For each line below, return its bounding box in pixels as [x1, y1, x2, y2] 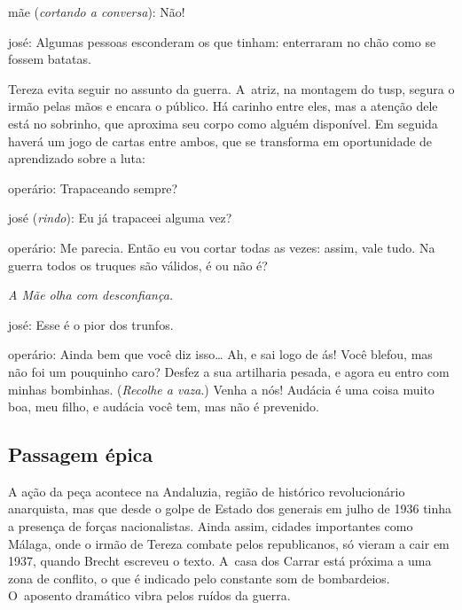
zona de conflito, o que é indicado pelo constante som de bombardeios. [8, 568, 390, 587]
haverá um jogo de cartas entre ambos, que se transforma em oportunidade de [8, 131, 433, 150]
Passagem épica [8, 441, 153, 468]
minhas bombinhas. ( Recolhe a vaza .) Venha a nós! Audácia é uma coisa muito [8, 379, 435, 398]
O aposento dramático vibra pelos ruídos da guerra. [8, 586, 291, 605]
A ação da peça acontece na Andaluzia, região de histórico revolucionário [8, 481, 405, 500]
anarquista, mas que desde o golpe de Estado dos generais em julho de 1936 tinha [8, 499, 452, 518]
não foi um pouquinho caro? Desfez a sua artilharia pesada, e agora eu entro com [8, 362, 450, 380]
